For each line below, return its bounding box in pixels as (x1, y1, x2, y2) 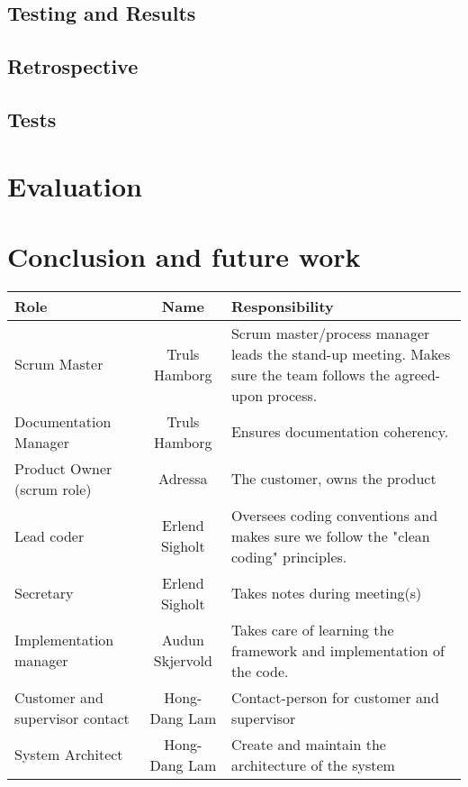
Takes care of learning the (230, 618, 394, 640)
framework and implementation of (230, 639, 445, 661)
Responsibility (230, 295, 334, 316)
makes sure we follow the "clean (230, 525, 430, 546)
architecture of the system (230, 754, 395, 775)
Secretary (14, 582, 74, 604)
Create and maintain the (230, 733, 386, 755)
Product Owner (14, 457, 112, 479)
